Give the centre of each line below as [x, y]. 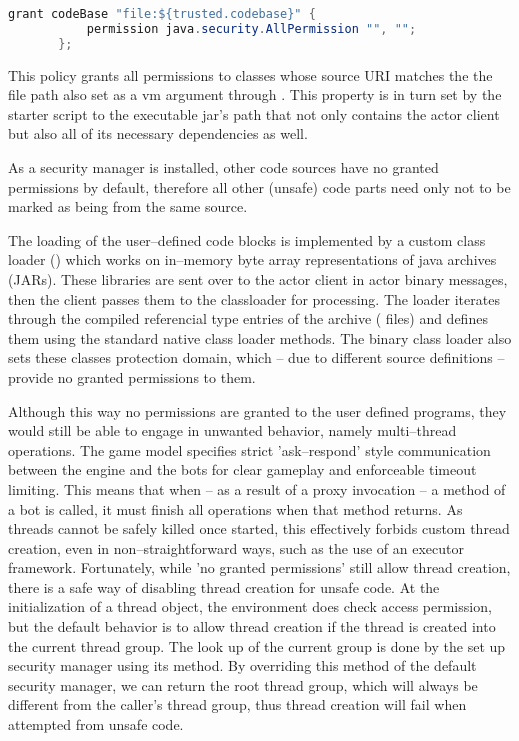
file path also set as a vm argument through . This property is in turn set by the [255, 94]
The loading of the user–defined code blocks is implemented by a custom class [247, 239]
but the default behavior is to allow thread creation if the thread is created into [252, 626]
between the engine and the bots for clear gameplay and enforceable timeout [242, 469]
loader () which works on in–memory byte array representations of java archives [252, 259]
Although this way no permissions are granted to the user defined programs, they [257, 410]
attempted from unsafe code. [96, 724]
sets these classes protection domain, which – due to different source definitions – [256, 357]
